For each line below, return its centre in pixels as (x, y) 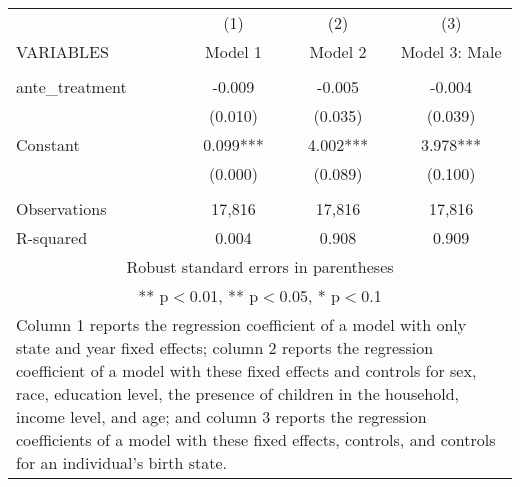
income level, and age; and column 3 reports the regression (221, 416)
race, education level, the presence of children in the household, (237, 393)
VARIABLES (62, 51)
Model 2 (338, 51)
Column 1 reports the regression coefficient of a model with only (241, 324)
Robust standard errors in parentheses (260, 266)
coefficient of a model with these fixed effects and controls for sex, (246, 370)
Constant (48, 144)
